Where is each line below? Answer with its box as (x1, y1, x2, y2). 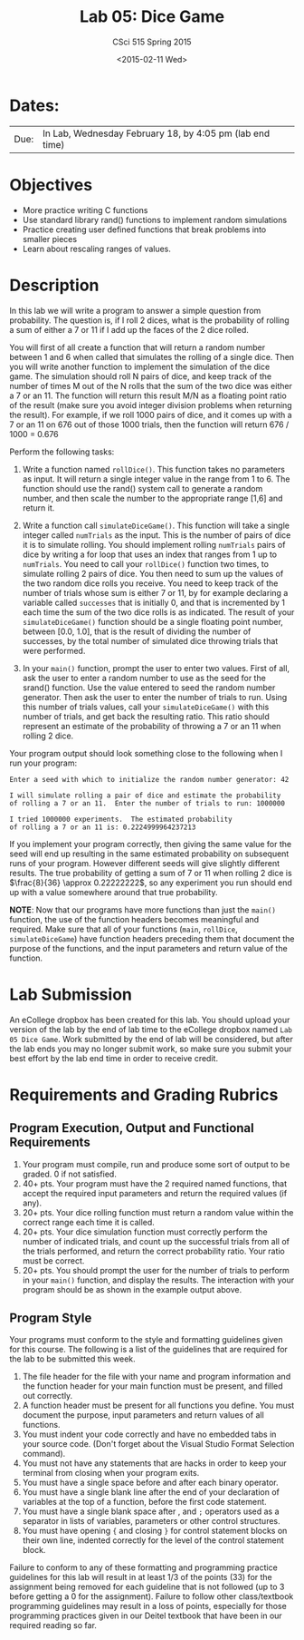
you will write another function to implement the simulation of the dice (9, 361, 271, 372)
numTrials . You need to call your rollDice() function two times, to (22, 558, 270, 569)
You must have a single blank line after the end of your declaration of (22, 1487, 280, 1498)
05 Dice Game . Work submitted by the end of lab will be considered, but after (9, 1033, 294, 1044)
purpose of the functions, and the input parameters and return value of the (9, 942, 288, 953)
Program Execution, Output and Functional (9, 1120, 255, 1136)
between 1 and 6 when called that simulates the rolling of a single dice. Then (9, 351, 295, 362)
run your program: (9, 757, 78, 768)
